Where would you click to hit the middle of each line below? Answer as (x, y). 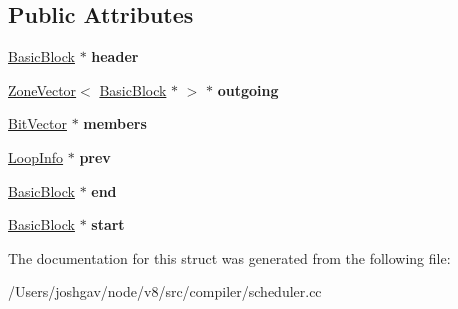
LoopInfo (36, 156)
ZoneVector (42, 89)
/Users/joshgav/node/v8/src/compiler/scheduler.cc (165, 291)
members (115, 123)
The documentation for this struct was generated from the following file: (229, 257)
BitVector (37, 123)
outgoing (248, 89)
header (115, 56)
